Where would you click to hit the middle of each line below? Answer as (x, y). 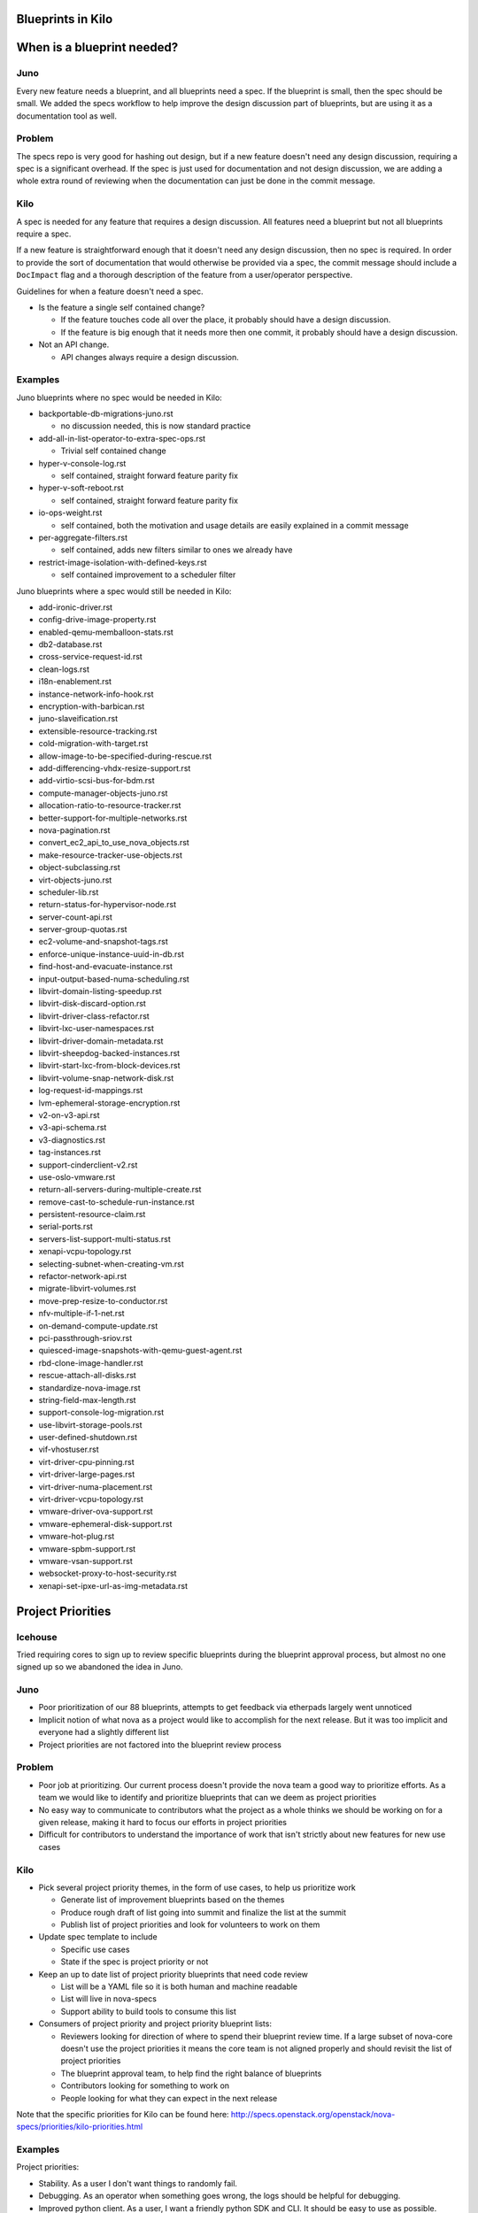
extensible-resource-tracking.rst (98, 731)
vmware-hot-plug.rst (77, 1537)
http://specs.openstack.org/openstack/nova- (313, 2114)
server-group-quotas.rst (83, 929)
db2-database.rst (70, 644)
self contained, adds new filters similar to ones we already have (177, 550)
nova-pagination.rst (74, 830)
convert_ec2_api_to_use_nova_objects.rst (114, 843)
